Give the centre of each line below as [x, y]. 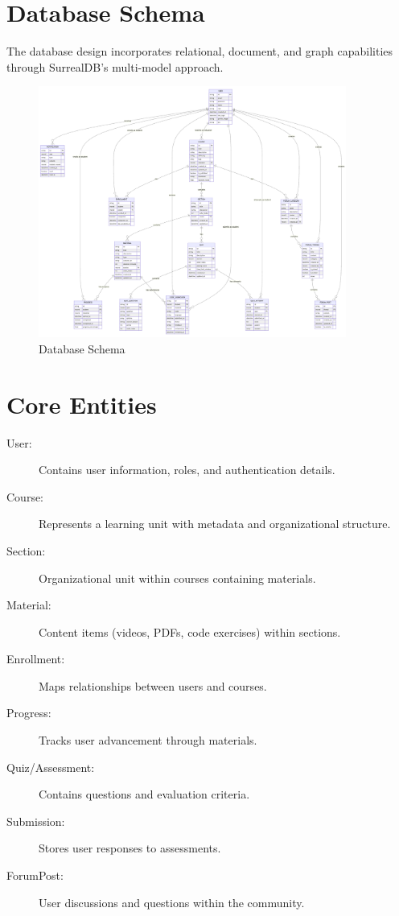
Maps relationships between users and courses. [153, 685]
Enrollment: [36, 659]
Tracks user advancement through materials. [148, 740]
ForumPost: [35, 875]
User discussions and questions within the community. [172, 902]
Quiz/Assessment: [51, 767]
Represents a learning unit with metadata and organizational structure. [215, 524]
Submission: [36, 821]
